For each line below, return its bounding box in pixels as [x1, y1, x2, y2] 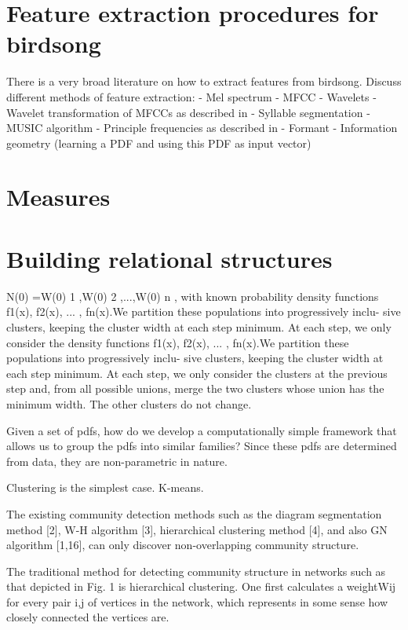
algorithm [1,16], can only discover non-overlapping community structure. [6, 537, 359, 553]
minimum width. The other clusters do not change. [6, 395, 252, 412]
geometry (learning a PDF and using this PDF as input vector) [6, 134, 311, 151]
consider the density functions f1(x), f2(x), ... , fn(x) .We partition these [6, 334, 349, 350]
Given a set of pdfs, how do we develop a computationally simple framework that [6, 422, 397, 438]
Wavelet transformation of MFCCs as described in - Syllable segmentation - [6, 104, 370, 120]
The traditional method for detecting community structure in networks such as [6, 562, 386, 579]
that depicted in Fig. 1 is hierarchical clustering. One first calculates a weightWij [6, 578, 396, 595]
